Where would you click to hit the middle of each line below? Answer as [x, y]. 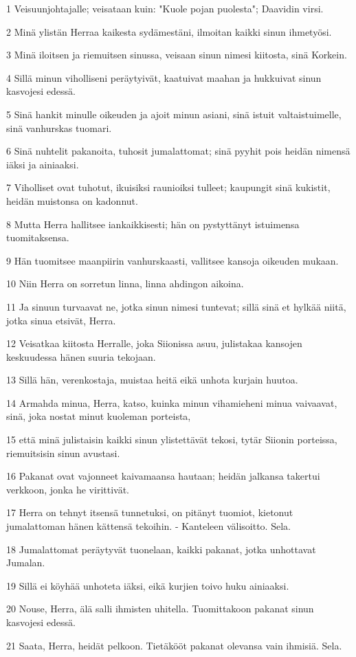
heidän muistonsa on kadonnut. [72, 200]
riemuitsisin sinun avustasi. [63, 453]
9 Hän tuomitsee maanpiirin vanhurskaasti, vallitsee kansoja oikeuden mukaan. [173, 260]
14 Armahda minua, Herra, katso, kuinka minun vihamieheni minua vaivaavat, [172, 402]
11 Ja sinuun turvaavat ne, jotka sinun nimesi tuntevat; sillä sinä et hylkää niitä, [176, 306]
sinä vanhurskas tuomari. [59, 127]
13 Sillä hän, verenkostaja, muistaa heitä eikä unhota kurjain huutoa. [152, 380]
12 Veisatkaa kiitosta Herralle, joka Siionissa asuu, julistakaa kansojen [154, 343]
